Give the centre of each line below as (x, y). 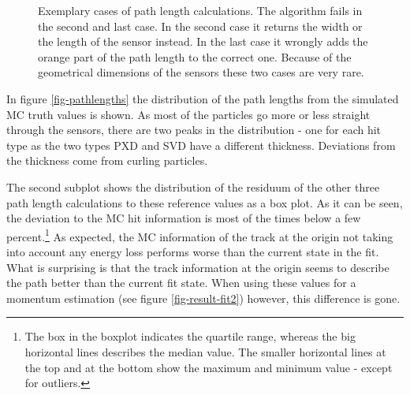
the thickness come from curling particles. (107, 160)
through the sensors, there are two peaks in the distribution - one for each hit (194, 130)
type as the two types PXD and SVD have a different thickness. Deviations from (201, 145)
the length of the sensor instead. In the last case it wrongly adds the (203, 41)
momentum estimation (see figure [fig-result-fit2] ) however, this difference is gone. (203, 298)
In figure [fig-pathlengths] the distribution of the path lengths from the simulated (203, 98)
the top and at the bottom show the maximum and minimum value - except (209, 367)
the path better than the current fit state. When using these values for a (181, 283)
